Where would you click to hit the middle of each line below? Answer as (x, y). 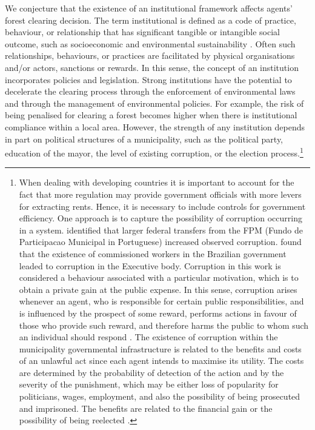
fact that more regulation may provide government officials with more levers (160, 194)
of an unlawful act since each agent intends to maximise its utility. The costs (161, 361)
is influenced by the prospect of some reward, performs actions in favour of (158, 313)
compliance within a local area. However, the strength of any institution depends (155, 126)
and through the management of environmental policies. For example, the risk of (154, 103)
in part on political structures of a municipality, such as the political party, (144, 139)
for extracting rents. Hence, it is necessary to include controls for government (162, 206)
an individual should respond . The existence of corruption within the (148, 337)
